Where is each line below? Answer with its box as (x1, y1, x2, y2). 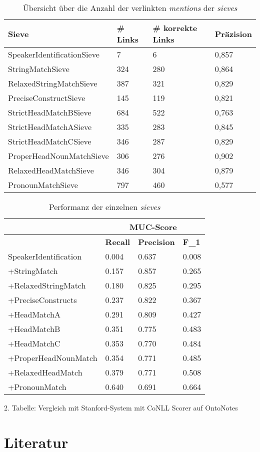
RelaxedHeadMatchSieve (8, 164, 94, 176)
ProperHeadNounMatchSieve (8, 150, 109, 161)
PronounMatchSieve (8, 179, 78, 190)
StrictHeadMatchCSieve (8, 135, 91, 147)
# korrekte (152, 22, 197, 33)
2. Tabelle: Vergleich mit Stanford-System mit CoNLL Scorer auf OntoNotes (4, 402, 238, 412)
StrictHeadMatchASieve (8, 121, 92, 132)
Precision (138, 236, 175, 247)
